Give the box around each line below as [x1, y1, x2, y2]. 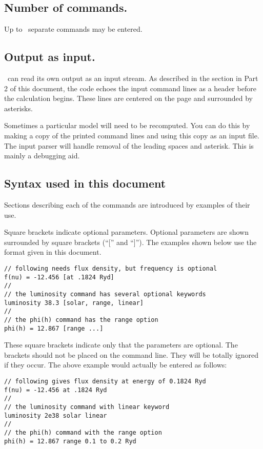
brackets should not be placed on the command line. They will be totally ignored [4, 349, 259, 360]
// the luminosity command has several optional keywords [4, 290, 206, 298]
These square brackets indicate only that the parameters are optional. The [4, 339, 238, 350]
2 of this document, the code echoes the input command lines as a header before [4, 83, 256, 93]
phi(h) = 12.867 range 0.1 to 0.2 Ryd [4, 437, 136, 445]
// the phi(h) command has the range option [4, 316, 158, 323]
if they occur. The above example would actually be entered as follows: [4, 359, 227, 370]
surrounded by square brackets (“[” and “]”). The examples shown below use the [4, 236, 257, 247]
